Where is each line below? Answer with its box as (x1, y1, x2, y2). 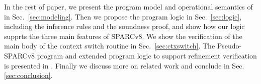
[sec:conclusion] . (4, 70, 53, 80)
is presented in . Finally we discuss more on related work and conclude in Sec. (4, 60, 244, 70)
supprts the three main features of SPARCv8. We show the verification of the (4, 30, 242, 41)
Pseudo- (217, 40, 242, 51)
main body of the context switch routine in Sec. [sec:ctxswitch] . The (4, 40, 215, 51)
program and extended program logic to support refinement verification (37, 50, 257, 60)
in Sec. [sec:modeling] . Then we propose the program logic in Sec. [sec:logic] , (4, 11, 242, 21)
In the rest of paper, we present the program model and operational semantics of (4, 1, 253, 11)
